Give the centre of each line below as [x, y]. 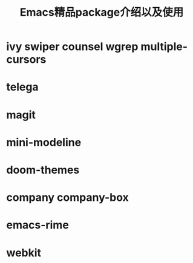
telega [22, 87]
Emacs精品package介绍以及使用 [102, 12]
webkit [24, 252]
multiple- [164, 47]
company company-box [67, 198]
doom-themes [43, 170]
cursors [26, 59]
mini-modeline [44, 142]
